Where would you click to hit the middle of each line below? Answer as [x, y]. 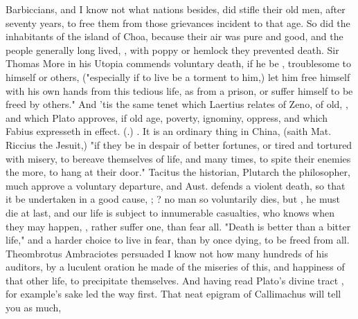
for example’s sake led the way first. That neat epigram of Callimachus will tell [173, 294]
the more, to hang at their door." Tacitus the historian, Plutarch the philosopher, [178, 172]
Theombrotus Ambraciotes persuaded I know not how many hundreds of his [167, 253]
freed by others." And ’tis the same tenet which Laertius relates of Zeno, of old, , [177, 104]
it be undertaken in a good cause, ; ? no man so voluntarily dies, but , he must [173, 199]
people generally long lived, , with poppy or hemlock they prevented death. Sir [172, 49]
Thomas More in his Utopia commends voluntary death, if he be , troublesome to [178, 63]
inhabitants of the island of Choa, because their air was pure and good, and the [174, 36]
